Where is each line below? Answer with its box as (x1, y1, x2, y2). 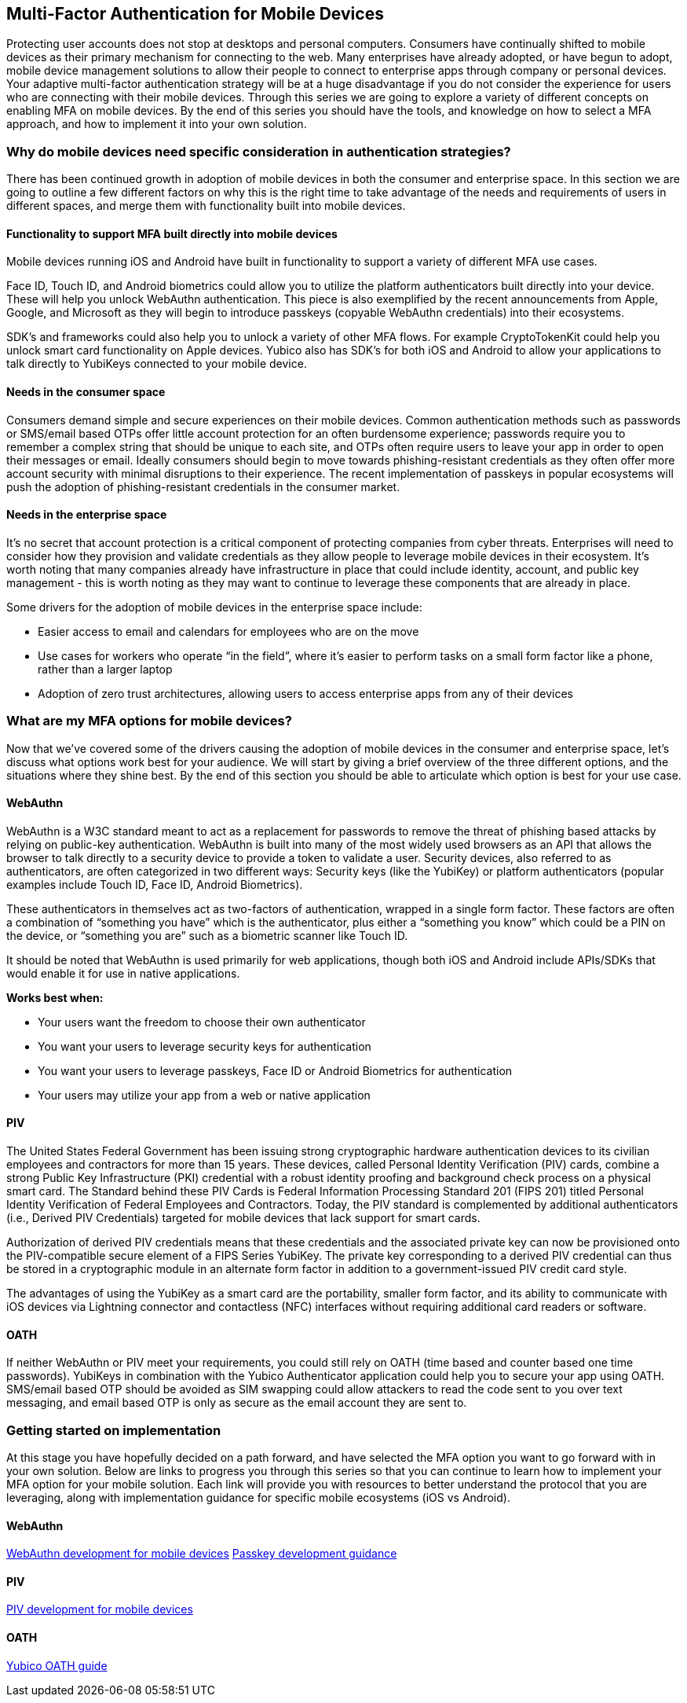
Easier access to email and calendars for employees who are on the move (38, 624, 419, 638)
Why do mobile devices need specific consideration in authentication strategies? (6, 143, 511, 160)
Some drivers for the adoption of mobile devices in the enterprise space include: (6, 600, 422, 614)
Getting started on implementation (6, 1422, 221, 1438)
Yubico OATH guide (6, 1658, 108, 1672)
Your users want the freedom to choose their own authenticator (38, 1015, 366, 1029)
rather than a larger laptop (38, 662, 173, 676)
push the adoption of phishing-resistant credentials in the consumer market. (6, 479, 400, 494)
